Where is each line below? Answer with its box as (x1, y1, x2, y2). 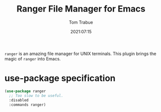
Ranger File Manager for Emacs (16, 3, 146, 14)
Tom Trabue (69, 19, 93, 25)
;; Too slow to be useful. (9, 93, 64, 98)
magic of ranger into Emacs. (4, 56, 61, 61)
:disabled (9, 98, 29, 102)
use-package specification (4, 73, 116, 84)
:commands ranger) (9, 102, 47, 107)
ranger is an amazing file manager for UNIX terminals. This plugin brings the (4, 51, 157, 56)
